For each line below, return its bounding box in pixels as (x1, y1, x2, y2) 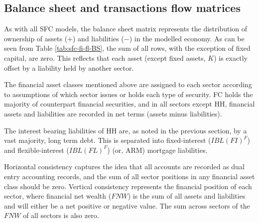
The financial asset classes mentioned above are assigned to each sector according (4, 79, 252, 90)
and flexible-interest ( (4, 144, 69, 155)
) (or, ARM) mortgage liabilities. (107, 144, 208, 155)
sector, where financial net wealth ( (4, 191, 112, 201)
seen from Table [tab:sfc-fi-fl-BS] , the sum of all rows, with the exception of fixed (4, 43, 251, 53)
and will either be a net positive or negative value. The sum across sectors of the (4, 200, 250, 211)
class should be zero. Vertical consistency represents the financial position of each (4, 181, 252, 191)
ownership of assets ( (4, 33, 68, 43)
